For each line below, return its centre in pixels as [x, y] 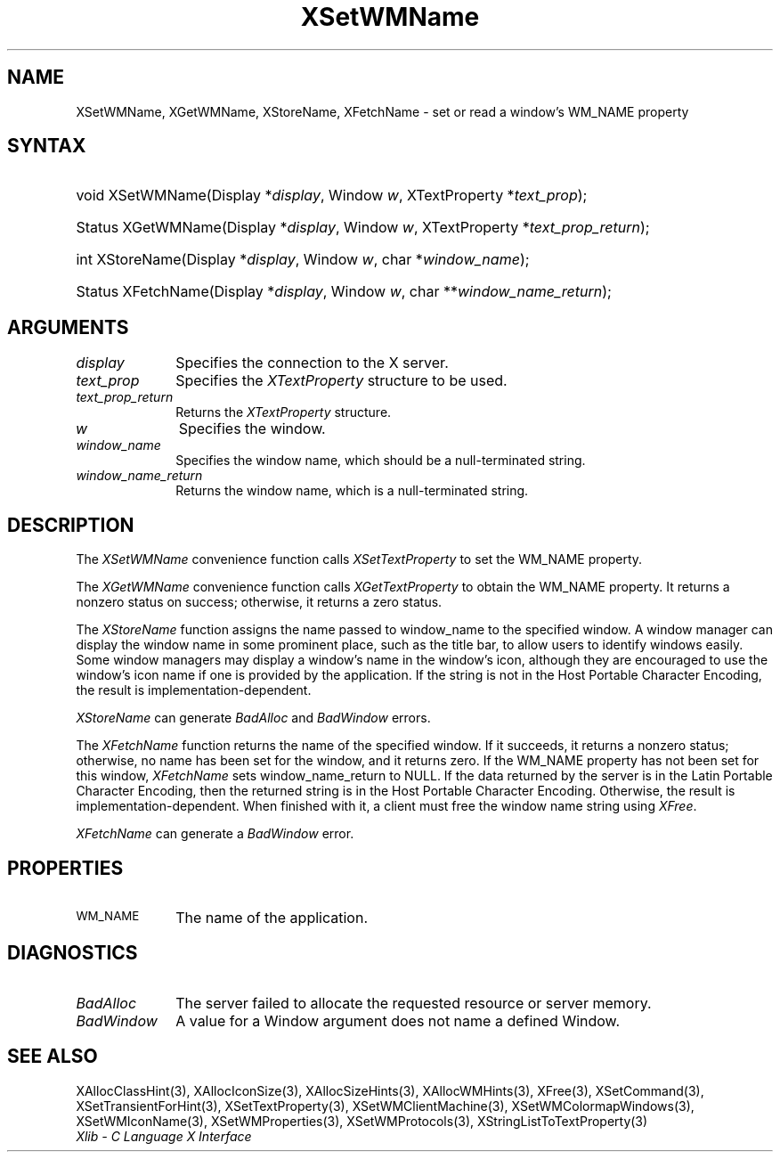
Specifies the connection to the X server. [312, 363]
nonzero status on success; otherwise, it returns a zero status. [259, 602]
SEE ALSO [53, 1057]
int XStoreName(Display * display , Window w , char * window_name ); [303, 260]
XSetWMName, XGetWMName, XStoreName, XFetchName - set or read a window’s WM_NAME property [382, 111]
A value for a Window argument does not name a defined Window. [398, 1020]
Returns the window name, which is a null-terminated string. [352, 491]
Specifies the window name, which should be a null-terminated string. [381, 461]
